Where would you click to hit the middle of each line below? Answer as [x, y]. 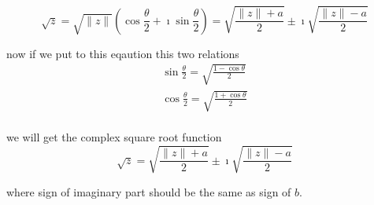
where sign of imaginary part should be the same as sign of [149, 191]
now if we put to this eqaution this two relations [123, 53]
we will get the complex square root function [114, 137]
